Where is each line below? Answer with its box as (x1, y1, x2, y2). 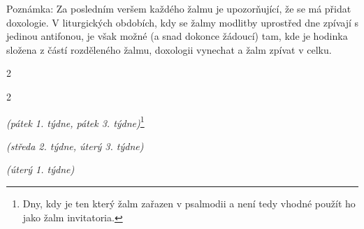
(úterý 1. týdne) (6, 162, 75, 177)
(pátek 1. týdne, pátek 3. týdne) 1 (6, 113, 145, 130)
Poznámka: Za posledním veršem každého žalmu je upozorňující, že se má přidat (6, 1, 351, 15)
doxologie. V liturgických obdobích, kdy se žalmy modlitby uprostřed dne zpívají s (6, 15, 358, 29)
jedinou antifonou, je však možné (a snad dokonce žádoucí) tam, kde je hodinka (6, 29, 348, 43)
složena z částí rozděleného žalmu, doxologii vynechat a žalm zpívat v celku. (6, 42, 332, 57)
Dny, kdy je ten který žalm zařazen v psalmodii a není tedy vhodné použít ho (22, 196, 356, 210)
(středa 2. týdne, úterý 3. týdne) (6, 138, 144, 153)
